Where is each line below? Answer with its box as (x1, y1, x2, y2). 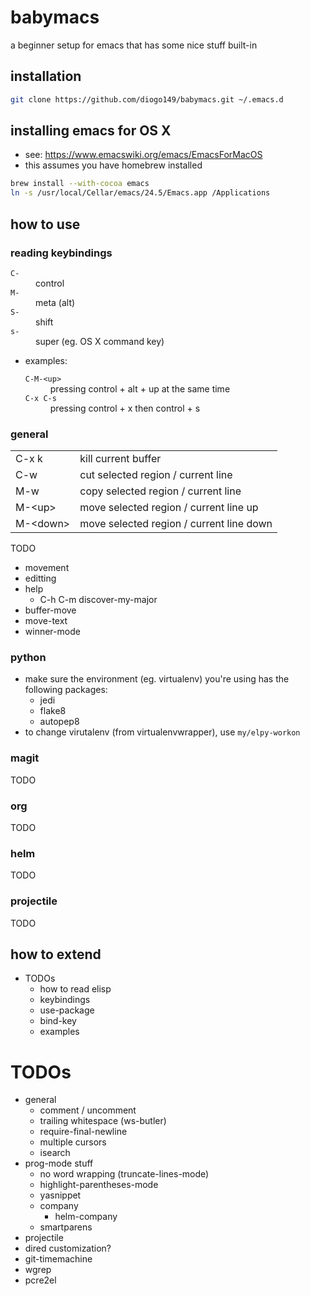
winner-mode (24, 626, 81, 638)
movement (24, 562, 70, 574)
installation (10, 68, 82, 85)
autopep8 (39, 716, 80, 728)
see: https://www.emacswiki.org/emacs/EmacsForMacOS (24, 149, 263, 161)
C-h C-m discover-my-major (39, 594, 158, 606)
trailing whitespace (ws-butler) (39, 1115, 167, 1127)
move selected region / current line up (79, 501, 259, 515)
